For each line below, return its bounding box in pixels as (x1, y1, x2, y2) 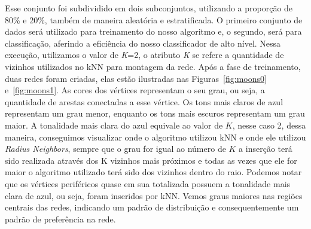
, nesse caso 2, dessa (232, 118, 306, 131)
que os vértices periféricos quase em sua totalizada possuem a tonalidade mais (5, 177, 291, 190)
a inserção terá (239, 142, 292, 155)
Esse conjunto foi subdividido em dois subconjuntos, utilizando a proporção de (5, 2, 293, 14)
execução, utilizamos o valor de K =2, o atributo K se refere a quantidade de (5, 48, 284, 61)
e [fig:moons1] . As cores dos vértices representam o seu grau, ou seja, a (5, 84, 265, 96)
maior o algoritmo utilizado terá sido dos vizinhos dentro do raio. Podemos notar (5, 166, 302, 178)
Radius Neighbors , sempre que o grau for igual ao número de (5, 142, 226, 155)
